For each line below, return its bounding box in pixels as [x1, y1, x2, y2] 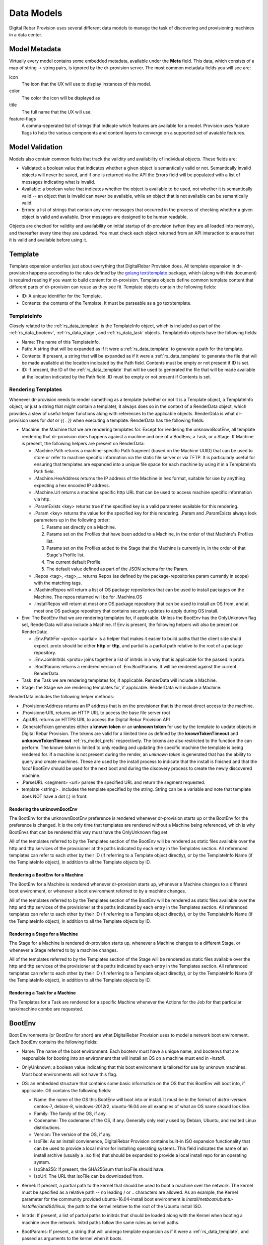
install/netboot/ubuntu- [186, 1196, 234, 1202]
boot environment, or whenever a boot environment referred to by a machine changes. [9, 888, 186, 894]
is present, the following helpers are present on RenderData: [21, 441, 145, 447]
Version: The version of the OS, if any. [34, 1131, 112, 1137]
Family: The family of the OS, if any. [34, 1111, 107, 1117]
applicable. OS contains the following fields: [21, 1087, 112, 1093]
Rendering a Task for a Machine [9, 990, 76, 996]
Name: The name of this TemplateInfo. [21, 339, 100, 345]
